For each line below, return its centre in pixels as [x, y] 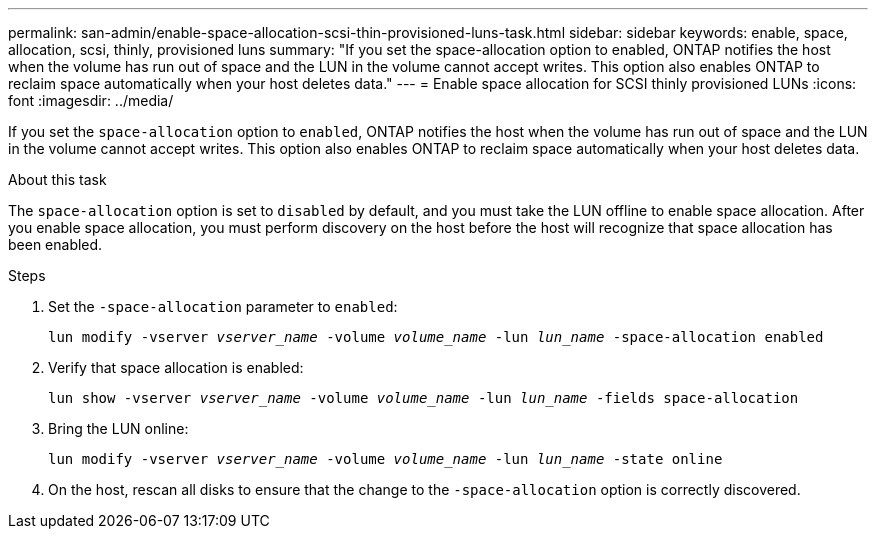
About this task [57, 179]
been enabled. [55, 244]
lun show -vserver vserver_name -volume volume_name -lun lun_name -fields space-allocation [423, 398]
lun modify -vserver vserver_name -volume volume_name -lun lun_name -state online [385, 459]
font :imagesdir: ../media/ [91, 100]
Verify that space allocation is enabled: [176, 367]
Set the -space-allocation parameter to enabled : [223, 306]
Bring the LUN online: [118, 428]
